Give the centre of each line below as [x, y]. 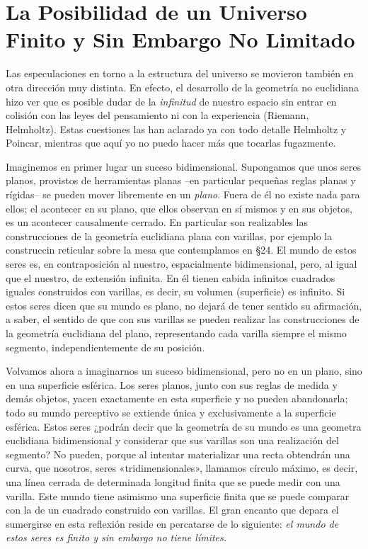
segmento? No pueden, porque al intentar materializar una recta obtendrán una [178, 454]
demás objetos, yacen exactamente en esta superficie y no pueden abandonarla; [177, 398]
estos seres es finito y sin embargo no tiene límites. [116, 537]
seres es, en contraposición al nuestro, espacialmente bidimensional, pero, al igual [182, 264]
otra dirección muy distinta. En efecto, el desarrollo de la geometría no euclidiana [183, 87]
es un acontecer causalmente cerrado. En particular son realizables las [157, 222]
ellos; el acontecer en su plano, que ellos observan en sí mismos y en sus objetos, [179, 208]
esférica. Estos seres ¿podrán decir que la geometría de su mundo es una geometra [184, 426]
